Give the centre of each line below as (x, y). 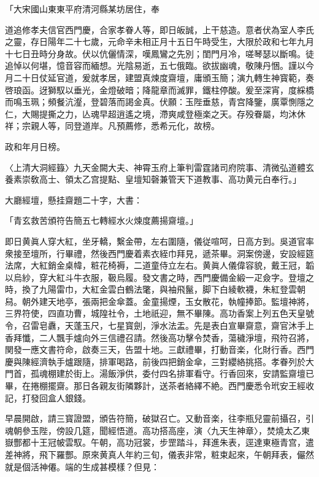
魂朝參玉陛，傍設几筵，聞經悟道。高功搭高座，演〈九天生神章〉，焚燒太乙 (153, 430)
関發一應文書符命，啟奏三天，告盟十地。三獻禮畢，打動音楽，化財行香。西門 (159, 349)
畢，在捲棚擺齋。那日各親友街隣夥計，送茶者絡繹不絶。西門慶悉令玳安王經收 (159, 386)
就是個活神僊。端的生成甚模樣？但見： (82, 466)
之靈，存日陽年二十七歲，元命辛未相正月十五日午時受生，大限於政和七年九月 (159, 41)
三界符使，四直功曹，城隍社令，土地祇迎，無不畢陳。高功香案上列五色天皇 (155, 313)
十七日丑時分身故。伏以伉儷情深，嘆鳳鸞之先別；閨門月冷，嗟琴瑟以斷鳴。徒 (159, 53)
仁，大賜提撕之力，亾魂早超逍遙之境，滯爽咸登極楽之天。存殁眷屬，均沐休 (155, 113)
